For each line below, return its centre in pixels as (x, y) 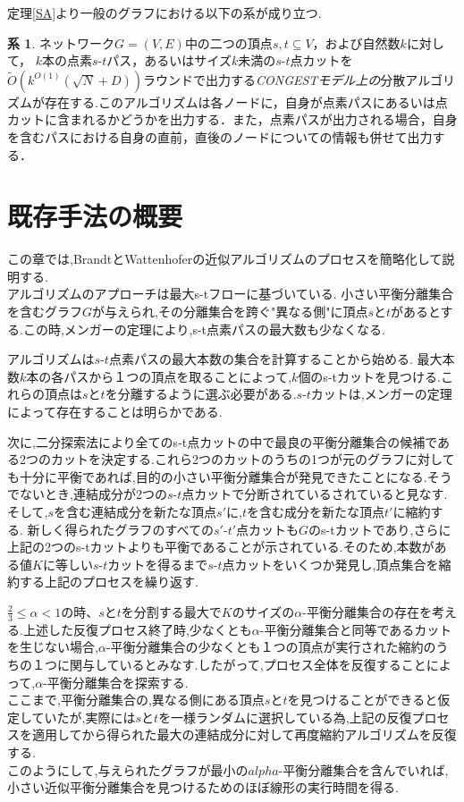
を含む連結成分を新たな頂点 (135, 511)
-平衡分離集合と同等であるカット (356, 629)
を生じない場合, (53, 647)
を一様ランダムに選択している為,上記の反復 (285, 717)
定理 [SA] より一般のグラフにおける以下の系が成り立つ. (165, 13)
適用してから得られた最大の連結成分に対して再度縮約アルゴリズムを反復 (244, 734)
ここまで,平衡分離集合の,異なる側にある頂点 (136, 700)
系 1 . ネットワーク (61, 42)
